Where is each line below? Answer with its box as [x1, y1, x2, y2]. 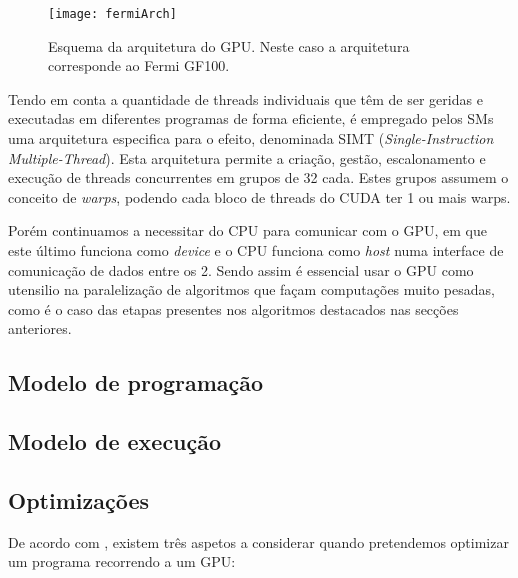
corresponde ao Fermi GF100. [48, 55, 230, 76]
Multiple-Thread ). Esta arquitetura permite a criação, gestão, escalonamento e [8, 147, 486, 168]
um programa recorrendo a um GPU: [8, 551, 236, 572]
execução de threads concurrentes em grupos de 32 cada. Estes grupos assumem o [8, 167, 509, 188]
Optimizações [8, 484, 150, 515]
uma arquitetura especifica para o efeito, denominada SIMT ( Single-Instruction [8, 128, 494, 149]
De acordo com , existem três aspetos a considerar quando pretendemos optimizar [8, 531, 509, 552]
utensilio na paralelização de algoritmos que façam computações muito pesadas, [8, 279, 495, 300]
